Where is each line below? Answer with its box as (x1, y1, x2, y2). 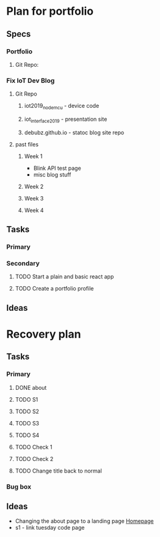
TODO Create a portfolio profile (15, 285, 94, 292)
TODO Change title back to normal (15, 467, 102, 474)
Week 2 (24, 183, 44, 190)
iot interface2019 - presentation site (24, 115, 107, 124)
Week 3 (24, 194, 44, 202)
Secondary (6, 259, 40, 267)
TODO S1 (15, 395, 38, 403)
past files (15, 140, 38, 148)
